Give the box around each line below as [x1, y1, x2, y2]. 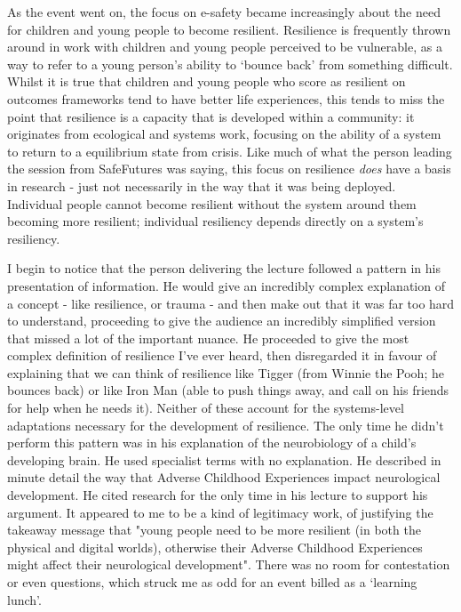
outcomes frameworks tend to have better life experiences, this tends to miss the [7, 89, 445, 108]
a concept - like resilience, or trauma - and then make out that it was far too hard [7, 294, 455, 312]
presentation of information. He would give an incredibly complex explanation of [7, 276, 445, 294]
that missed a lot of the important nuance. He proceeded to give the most [7, 328, 409, 347]
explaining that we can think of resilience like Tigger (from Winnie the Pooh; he [7, 363, 444, 382]
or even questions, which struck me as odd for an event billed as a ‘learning [7, 573, 417, 591]
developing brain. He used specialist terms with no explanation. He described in [7, 450, 441, 469]
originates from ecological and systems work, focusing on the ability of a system [7, 125, 441, 143]
